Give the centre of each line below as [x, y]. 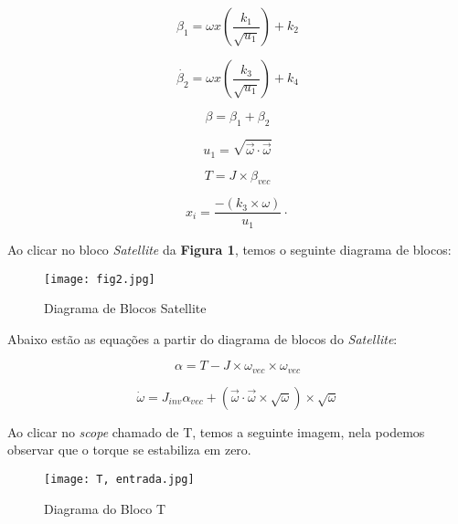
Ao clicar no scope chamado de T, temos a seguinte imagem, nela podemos [216, 431]
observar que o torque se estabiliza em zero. [129, 450]
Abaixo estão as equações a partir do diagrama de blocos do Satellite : [202, 338]
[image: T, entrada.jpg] [119, 480]
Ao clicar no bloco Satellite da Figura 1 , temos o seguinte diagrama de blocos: [229, 249]
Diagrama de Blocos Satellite [125, 308]
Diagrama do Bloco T [105, 508]
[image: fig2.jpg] [100, 279]
